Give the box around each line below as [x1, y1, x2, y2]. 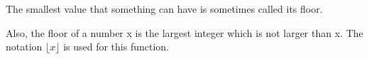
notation [6, 39, 43, 54]
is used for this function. [63, 39, 169, 54]
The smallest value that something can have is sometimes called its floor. [6, 1, 323, 16]
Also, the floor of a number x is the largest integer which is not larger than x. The [6, 25, 363, 40]
